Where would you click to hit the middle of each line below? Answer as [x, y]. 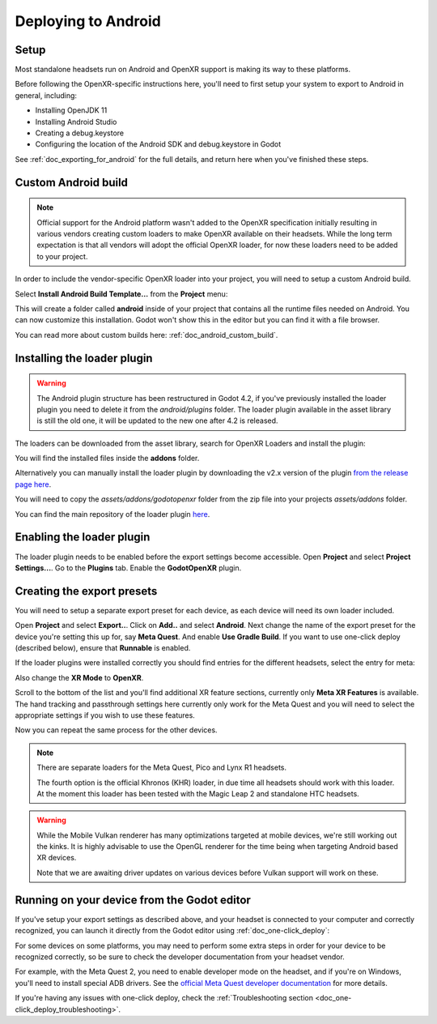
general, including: [46, 95]
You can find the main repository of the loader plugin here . [112, 514]
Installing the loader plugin [84, 358]
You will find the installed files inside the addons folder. [107, 459]
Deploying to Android [88, 21]
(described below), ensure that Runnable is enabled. [103, 648]
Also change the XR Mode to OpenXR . [79, 677]
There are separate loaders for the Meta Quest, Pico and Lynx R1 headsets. [162, 768]
